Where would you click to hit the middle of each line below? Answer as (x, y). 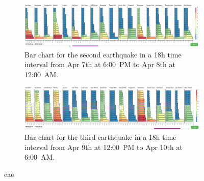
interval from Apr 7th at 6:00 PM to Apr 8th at (100, 64)
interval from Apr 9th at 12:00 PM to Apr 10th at (104, 147)
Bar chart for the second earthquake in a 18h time (103, 54)
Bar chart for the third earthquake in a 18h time (100, 137)
